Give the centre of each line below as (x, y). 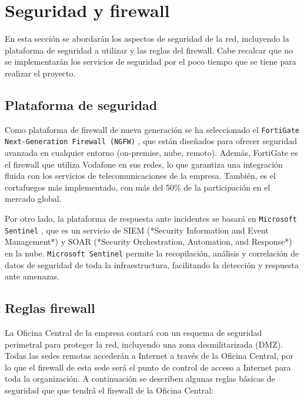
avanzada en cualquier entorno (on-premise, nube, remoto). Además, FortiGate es (151, 153)
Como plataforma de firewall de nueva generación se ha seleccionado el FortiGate (152, 129)
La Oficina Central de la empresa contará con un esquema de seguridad (133, 332)
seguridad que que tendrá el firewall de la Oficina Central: (109, 390)
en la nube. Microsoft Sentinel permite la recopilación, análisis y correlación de (152, 253)
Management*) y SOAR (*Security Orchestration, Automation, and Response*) (148, 241)
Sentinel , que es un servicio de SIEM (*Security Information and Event (137, 230)
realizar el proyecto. (40, 73)
